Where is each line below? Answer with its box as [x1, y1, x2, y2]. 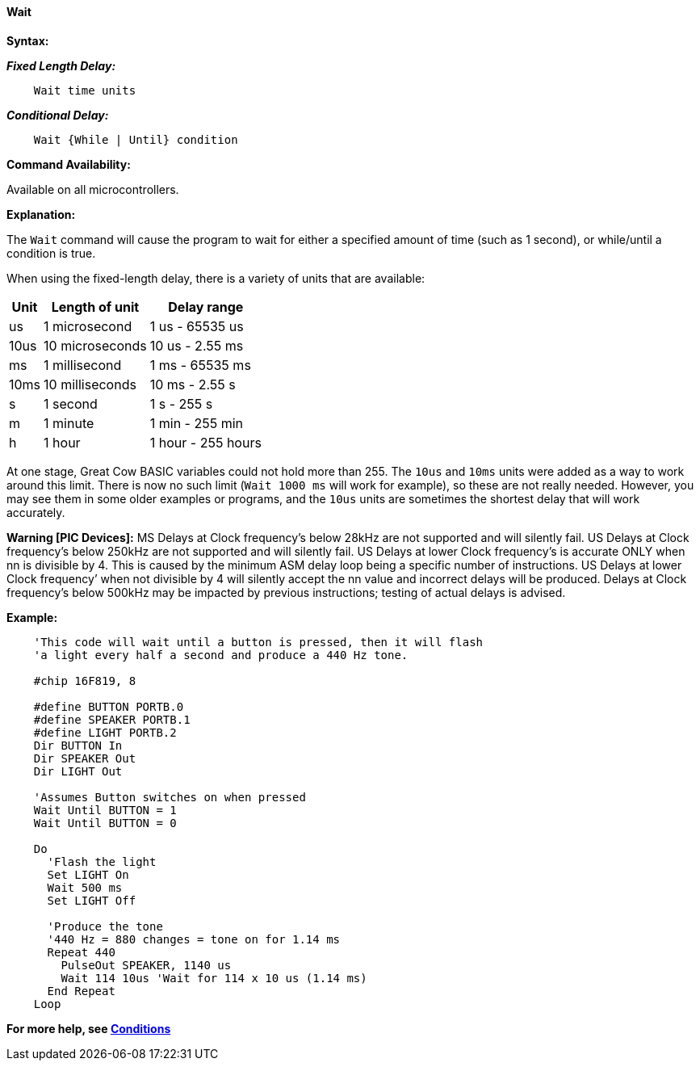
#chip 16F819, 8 [33, 674, 136, 687]
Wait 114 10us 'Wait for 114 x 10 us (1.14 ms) [61, 971, 367, 985]
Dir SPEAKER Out [33, 751, 136, 765]
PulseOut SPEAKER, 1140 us [61, 958, 232, 972]
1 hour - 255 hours [149, 434, 262, 451]
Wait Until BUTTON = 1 [33, 803, 177, 817]
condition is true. [6, 246, 96, 260]
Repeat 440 [47, 945, 115, 959]
